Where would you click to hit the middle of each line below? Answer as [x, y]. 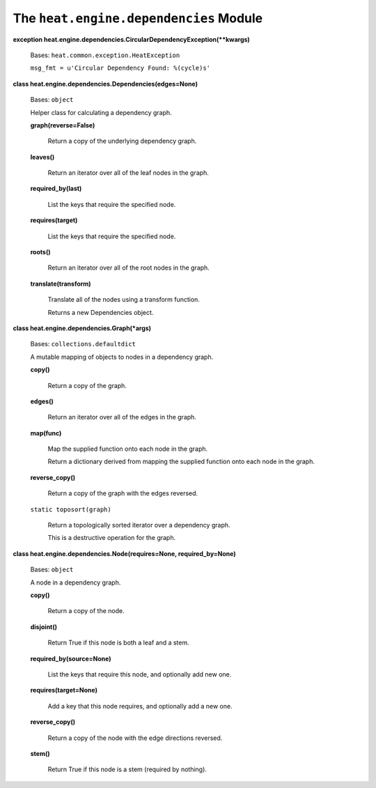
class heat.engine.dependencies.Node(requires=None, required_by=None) [124, 553]
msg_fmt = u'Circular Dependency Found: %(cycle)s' [120, 68]
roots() [40, 252]
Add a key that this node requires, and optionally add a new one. [140, 706]
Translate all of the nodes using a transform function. [124, 300]
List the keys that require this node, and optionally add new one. [140, 674]
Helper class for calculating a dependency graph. [101, 112]
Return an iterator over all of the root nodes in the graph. [129, 268]
